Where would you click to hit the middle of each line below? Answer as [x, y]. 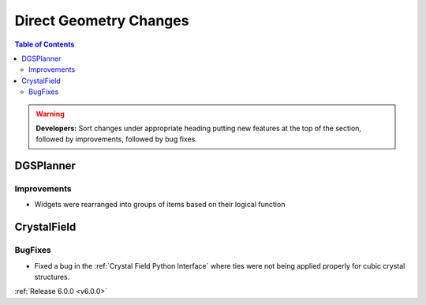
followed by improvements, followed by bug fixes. [116, 139]
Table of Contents [45, 44]
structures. [52, 277]
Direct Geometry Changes [102, 21]
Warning [50, 114]
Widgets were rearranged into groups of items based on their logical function [160, 205]
